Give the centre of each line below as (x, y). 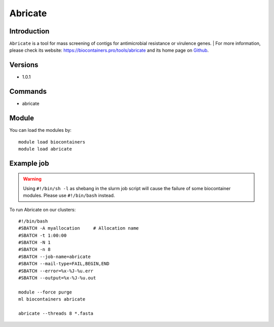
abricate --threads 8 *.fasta (56, 314)
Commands (28, 92)
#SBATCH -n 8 (35, 249)
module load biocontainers (52, 142)
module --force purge (45, 292)
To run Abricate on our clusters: (43, 209)
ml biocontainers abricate (52, 299)
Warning (32, 179)
